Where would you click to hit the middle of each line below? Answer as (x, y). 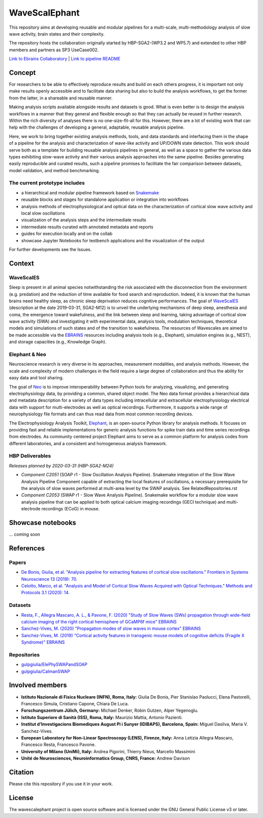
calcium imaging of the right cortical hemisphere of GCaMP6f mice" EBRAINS (99, 622)
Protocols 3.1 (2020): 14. (46, 593)
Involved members (38, 685)
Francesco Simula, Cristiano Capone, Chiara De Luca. (75, 703)
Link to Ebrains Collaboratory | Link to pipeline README (65, 59)
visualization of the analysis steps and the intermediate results (84, 220)
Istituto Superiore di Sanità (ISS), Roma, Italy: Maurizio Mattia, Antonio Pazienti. (102, 717)
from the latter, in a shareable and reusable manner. (61, 98)
